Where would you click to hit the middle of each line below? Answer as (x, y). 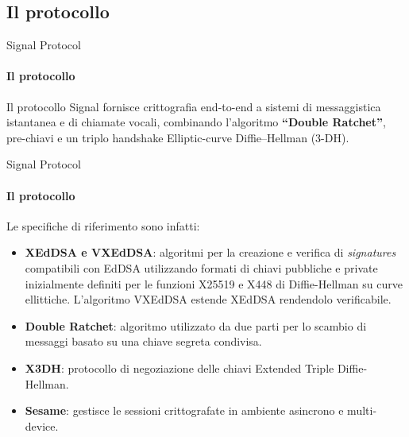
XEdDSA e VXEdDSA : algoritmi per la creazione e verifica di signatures (210, 252)
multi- (362, 410)
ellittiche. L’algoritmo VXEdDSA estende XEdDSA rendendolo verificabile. (208, 299)
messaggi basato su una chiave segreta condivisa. (143, 341)
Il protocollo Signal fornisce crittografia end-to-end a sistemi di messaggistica (194, 106)
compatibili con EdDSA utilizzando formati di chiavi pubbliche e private (201, 267)
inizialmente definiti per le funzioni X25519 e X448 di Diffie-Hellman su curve (214, 283)
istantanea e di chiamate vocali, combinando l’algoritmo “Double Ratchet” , (196, 122)
